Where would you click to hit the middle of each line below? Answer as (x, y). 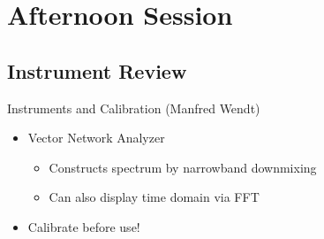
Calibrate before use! (84, 226)
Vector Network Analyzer (96, 138)
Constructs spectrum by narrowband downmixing (183, 167)
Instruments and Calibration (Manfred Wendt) (134, 108)
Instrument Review (97, 70)
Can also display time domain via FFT (154, 197)
